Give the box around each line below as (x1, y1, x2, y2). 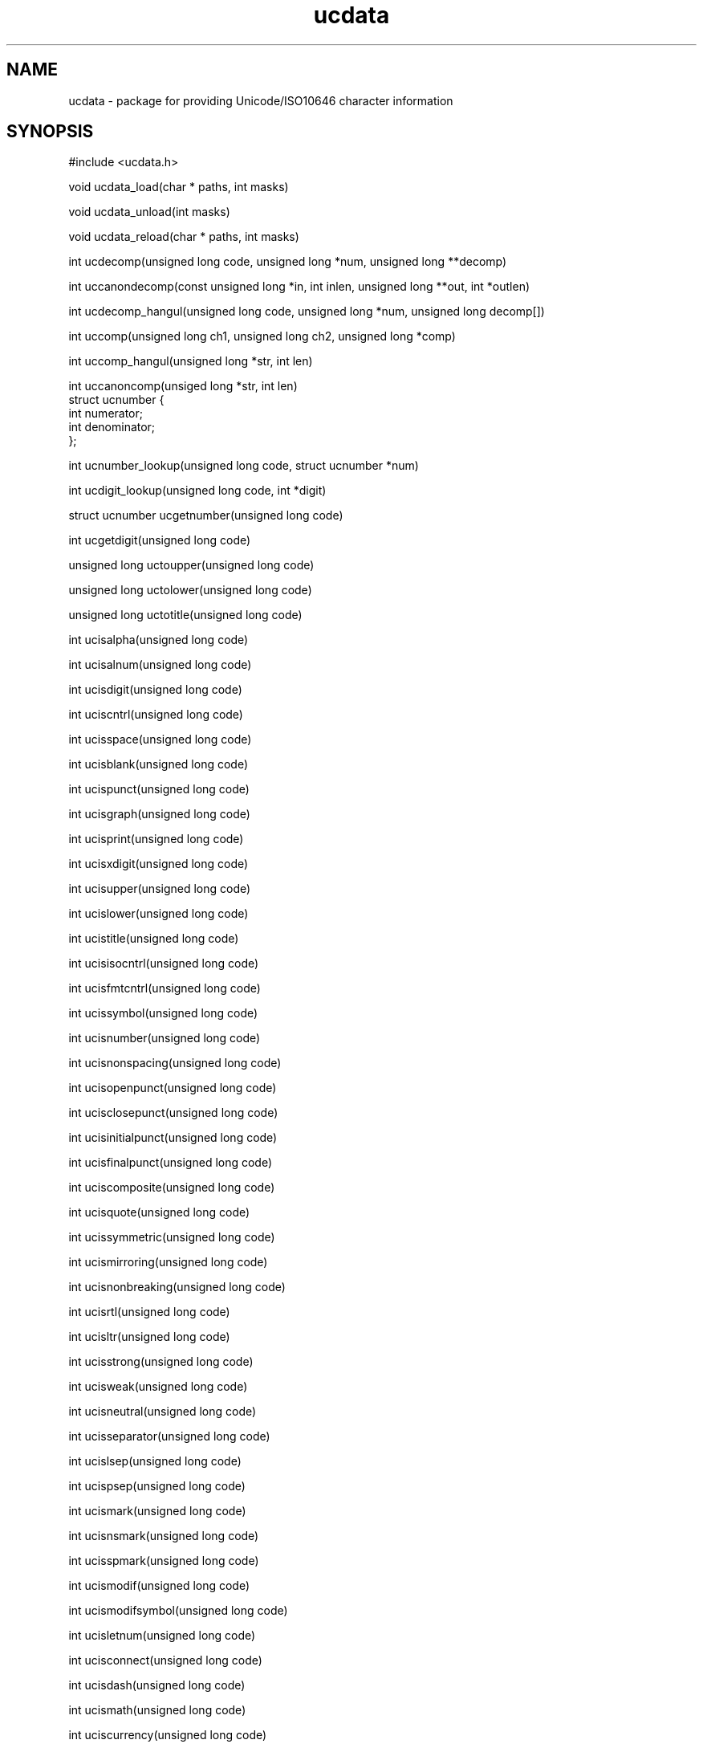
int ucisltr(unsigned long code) (68, 1330, 230, 1344)
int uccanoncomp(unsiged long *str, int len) (68, 379, 298, 393)
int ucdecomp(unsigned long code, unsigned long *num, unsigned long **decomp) (68, 255, 507, 269)
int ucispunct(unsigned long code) (68, 782, 250, 797)
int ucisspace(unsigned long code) (68, 732, 252, 747)
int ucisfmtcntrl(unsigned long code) (68, 981, 261, 996)
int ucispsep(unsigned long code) (68, 1479, 246, 1493)
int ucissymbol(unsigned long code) (68, 1006, 258, 1021)
